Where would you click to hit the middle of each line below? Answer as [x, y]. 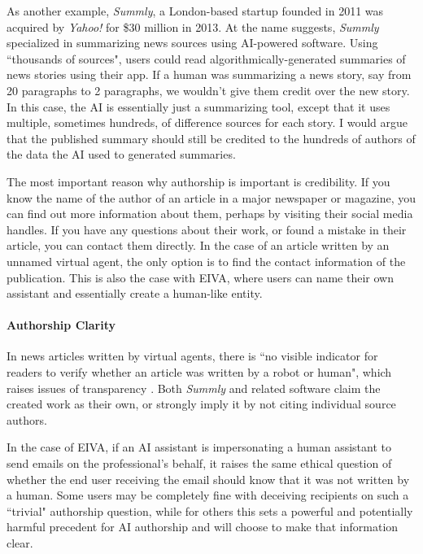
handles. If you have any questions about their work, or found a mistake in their [207, 229]
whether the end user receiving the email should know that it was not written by [208, 479]
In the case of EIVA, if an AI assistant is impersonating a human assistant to [199, 447]
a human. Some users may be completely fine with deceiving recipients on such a [208, 495]
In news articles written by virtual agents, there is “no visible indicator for [192, 356]
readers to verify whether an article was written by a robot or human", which [199, 372]
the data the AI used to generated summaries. [121, 154]
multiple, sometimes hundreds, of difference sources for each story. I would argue [207, 122]
